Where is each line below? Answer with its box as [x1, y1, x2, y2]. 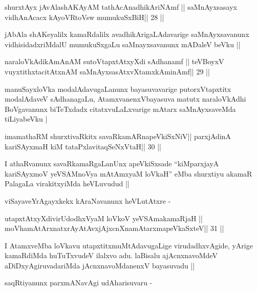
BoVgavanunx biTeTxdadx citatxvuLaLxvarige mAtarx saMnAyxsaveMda [5, 103, 236, 114]
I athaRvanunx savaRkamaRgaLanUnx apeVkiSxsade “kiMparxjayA [5, 158, 219, 169]
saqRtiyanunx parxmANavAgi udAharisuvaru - [5, 277, 153, 288]
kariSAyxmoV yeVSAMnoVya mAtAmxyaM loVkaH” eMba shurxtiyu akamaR [5, 168, 252, 179]
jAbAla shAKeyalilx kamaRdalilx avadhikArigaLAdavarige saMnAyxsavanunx [5, 29, 249, 40]
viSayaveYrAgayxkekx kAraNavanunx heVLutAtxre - [5, 195, 171, 206]
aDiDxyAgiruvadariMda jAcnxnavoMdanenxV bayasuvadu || [5, 260, 195, 270]
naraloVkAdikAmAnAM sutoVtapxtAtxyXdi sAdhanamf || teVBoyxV [5, 56, 224, 67]
